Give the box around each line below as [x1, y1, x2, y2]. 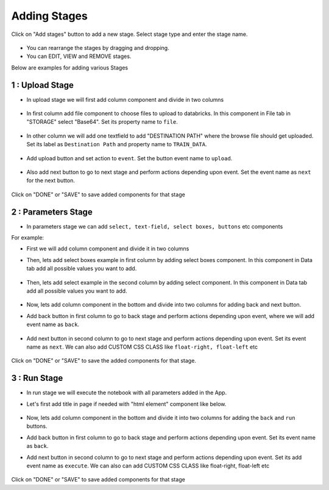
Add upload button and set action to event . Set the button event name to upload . [26, 154, 233, 162]
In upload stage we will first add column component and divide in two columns [26, 96, 224, 103]
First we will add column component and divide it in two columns [26, 245, 189, 252]
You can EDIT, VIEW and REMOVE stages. [26, 52, 132, 60]
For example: [11, 234, 44, 241]
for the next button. [26, 177, 76, 184]
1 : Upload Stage [11, 80, 74, 90]
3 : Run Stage [11, 373, 63, 383]
